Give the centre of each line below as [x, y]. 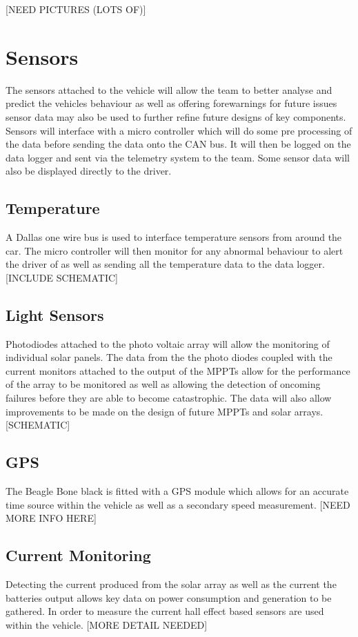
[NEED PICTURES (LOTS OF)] [76, 9]
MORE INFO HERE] [51, 518]
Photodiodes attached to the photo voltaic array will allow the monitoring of [168, 343]
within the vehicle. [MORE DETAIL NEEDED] [107, 624]
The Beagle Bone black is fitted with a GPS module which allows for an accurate [177, 491]
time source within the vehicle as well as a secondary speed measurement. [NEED [178, 504]
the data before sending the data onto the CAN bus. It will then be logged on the [178, 144]
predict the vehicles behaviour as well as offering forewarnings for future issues [171, 103]
